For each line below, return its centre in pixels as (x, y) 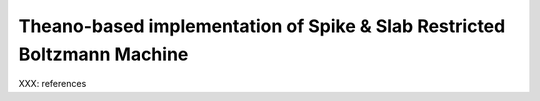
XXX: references (52, 84)
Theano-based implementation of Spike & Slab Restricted (262, 26)
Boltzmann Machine (103, 54)
